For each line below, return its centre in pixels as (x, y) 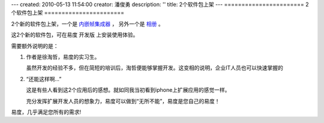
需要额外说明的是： (35, 46)
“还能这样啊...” (44, 79)
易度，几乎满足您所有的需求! (46, 112)
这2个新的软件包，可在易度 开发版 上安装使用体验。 (75, 35)
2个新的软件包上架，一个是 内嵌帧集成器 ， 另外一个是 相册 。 (88, 23)
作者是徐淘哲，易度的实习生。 (63, 56)
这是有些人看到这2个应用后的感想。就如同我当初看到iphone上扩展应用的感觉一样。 (128, 90)
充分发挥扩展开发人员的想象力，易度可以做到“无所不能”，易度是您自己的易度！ (123, 101)
